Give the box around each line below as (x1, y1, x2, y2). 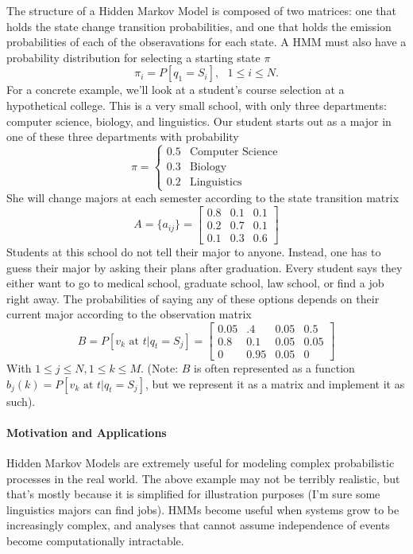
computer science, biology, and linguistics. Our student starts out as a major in (6, 112, 392, 129)
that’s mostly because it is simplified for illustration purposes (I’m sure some (6, 486, 380, 502)
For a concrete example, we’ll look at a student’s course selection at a (6, 81, 345, 98)
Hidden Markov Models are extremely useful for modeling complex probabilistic (6, 455, 395, 471)
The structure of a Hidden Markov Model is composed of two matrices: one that (6, 2, 396, 18)
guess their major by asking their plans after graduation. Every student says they (6, 259, 403, 275)
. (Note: (140, 360, 179, 376)
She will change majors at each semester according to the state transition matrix (6, 189, 399, 206)
